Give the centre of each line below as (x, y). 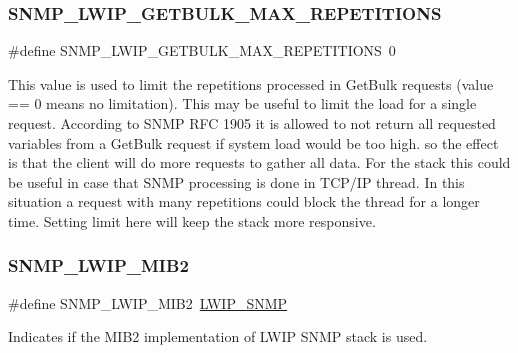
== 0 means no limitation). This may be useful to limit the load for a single (242, 103)
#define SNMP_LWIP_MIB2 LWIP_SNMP (148, 302)
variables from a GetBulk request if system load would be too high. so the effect (253, 142)
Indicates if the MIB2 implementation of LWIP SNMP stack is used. (218, 336)
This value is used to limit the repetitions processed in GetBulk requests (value (251, 83)
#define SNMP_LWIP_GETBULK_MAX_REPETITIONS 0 (202, 50)
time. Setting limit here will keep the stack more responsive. (192, 220)
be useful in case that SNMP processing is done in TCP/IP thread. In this (236, 181)
